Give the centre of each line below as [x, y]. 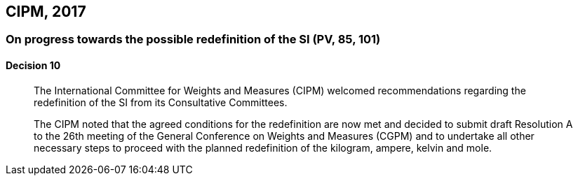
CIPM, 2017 [46, 12]
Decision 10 [33, 66]
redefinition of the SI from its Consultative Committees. [161, 102]
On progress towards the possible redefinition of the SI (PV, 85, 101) [193, 39]
